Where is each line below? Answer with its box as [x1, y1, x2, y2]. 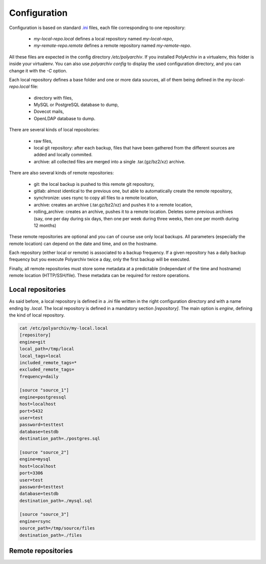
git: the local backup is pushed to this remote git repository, [33, 181, 155, 187]
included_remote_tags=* [19, 360, 77, 365]
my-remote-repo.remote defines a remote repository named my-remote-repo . [33, 42, 192, 49]
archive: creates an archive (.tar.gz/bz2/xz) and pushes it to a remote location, [33, 202, 193, 208]
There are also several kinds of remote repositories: [9, 170, 114, 176]
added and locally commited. [33, 152, 93, 158]
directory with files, [33, 95, 73, 101]
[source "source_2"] [19, 449, 69, 455]
